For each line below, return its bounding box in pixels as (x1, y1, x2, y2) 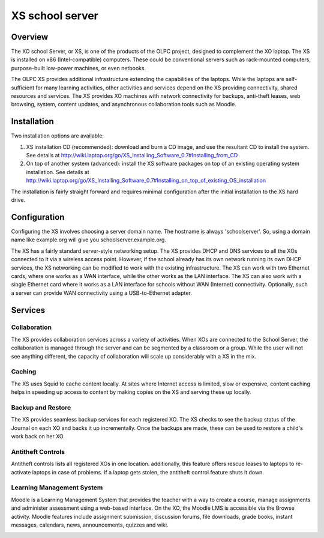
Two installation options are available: (11, 132, 104, 139)
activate (11, 468, 31, 476)
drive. (11, 196, 26, 204)
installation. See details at (26, 168, 89, 175)
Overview (11, 32, 49, 42)
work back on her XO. (11, 433, 65, 440)
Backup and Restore (11, 403, 71, 411)
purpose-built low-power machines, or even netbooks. (11, 64, 146, 71)
